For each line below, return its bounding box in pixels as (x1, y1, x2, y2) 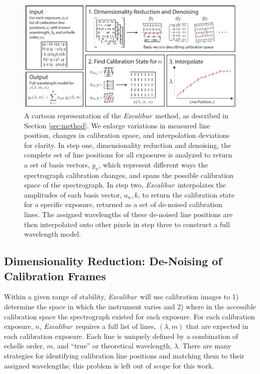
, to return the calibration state (138, 189, 235, 200)
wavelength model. (24, 229, 81, 239)
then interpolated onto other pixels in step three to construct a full (24, 219, 230, 229)
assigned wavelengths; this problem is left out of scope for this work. (4, 360, 214, 370)
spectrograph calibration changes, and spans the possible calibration (24, 169, 234, 180)
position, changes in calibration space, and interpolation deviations (24, 130, 230, 140)
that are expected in (186, 321, 248, 331)
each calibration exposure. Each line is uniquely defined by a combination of (4, 330, 238, 341)
